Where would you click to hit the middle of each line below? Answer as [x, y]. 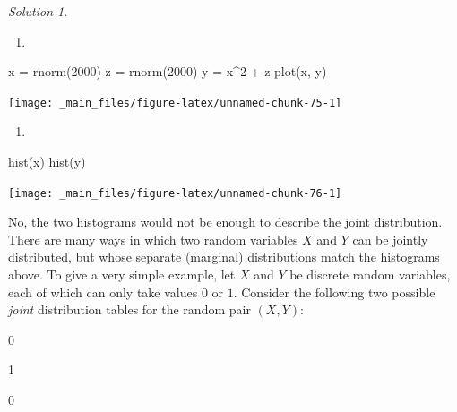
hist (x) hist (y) [47, 162]
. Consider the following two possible [334, 292]
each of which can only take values [103, 292]
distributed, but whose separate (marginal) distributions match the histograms [224, 257]
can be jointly [390, 239]
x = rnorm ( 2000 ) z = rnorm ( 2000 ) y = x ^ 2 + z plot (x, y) [168, 71]
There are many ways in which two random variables [153, 239]
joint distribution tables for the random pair [129, 309]
